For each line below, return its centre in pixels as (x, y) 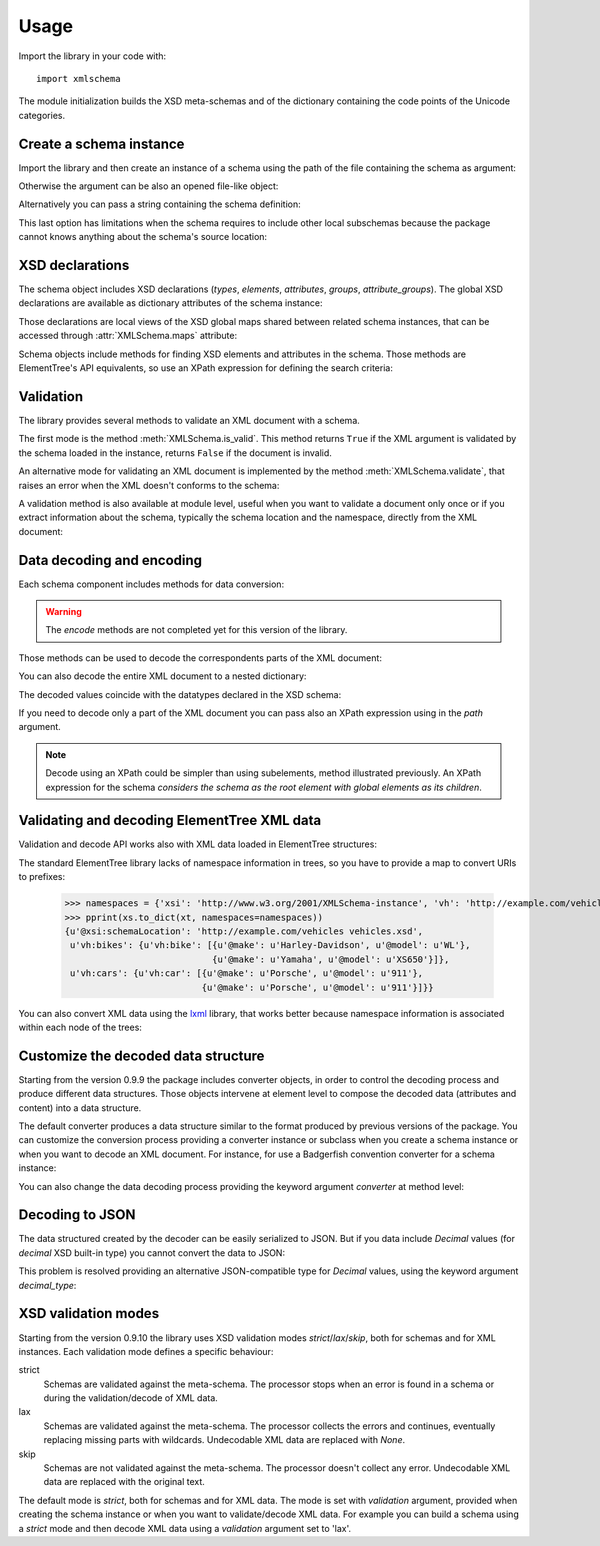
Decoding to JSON (77, 1215)
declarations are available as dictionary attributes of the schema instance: (171, 303)
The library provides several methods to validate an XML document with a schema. (189, 420)
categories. (41, 115)
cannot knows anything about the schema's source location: (143, 237)
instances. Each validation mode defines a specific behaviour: (146, 1351)
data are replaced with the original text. (124, 1482)
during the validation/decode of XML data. (131, 1398)
